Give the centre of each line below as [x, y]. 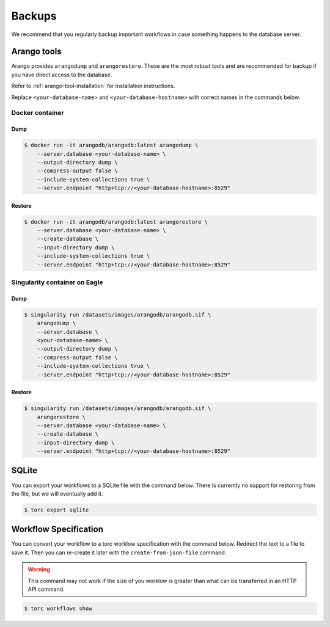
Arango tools [37, 52]
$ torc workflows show [58, 608]
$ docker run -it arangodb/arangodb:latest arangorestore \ [116, 222]
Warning [39, 570]
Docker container [38, 113]
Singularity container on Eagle [57, 282]
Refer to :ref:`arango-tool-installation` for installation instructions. [93, 86]
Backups [34, 16]
